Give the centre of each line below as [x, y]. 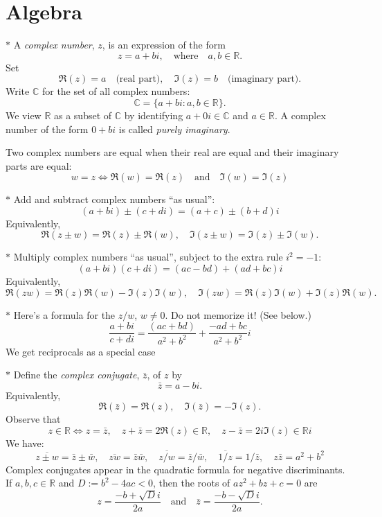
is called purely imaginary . [174, 129]
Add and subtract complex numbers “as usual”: [114, 199]
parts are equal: [39, 165]
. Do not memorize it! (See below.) [238, 314]
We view [24, 115]
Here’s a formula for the [64, 314]
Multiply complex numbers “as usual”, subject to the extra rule [148, 257]
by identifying [154, 115]
